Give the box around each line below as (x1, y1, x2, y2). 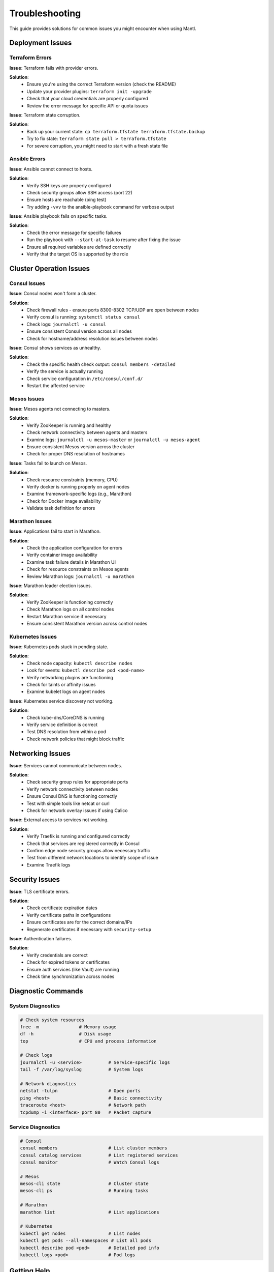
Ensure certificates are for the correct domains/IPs (26, 919, 132, 926)
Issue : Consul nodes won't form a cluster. (9, 291, 97, 297)
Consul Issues (9, 280, 45, 287)
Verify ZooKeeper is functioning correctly (26, 599, 113, 605)
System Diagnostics (9, 1002, 60, 1009)
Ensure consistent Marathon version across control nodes (26, 620, 148, 626)
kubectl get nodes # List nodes (20, 1230, 141, 1236)
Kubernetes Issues (9, 633, 57, 640)
